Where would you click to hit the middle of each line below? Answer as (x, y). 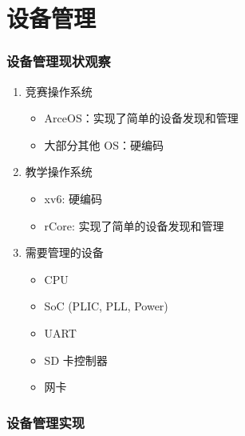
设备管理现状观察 (59, 61)
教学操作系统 (59, 172)
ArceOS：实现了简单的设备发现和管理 (141, 118)
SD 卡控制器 (76, 360)
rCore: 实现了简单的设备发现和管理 (134, 225)
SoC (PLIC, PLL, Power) (106, 306)
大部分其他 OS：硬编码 (104, 144)
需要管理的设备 (64, 252)
